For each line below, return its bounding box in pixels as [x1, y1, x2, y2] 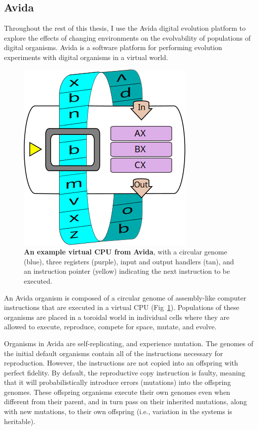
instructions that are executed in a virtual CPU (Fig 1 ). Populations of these [4, 302, 239, 312]
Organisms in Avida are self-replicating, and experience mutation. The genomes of [4, 338, 254, 348]
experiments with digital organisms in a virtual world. [4, 52, 168, 62]
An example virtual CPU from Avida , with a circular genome [24, 246, 227, 257]
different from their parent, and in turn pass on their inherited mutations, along [4, 396, 247, 407]
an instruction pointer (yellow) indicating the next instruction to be [24, 266, 230, 276]
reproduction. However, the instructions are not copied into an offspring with [4, 358, 238, 368]
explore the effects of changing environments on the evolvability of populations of [4, 32, 251, 43]
